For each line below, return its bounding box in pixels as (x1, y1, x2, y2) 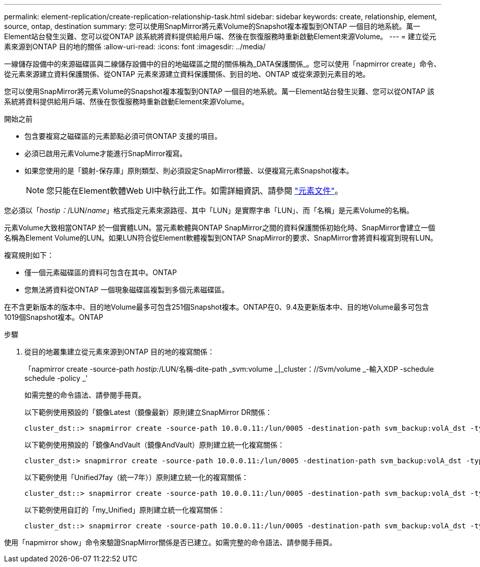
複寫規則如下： (4, 251, 54, 259)
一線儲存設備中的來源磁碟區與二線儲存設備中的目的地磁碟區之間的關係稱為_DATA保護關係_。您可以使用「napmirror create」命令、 (4, 59, 441, 68)
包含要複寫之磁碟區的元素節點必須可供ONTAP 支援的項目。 (24, 132, 222, 140)
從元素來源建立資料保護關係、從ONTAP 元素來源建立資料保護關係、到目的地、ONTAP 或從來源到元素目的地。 (4, 70, 370, 78)
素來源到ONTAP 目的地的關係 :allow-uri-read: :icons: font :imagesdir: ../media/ (4, 42, 266, 51)
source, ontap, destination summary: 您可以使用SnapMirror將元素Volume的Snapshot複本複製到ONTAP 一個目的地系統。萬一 (4, 22, 421, 31)
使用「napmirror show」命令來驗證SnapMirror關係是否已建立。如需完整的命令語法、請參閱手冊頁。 (4, 538, 337, 547)
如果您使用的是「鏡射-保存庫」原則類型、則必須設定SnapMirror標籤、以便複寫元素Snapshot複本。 (24, 166, 353, 175)
